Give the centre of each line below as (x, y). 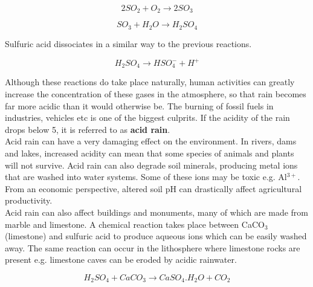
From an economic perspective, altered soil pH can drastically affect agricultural (153, 188)
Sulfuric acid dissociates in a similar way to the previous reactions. (128, 43)
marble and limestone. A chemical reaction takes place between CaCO (135, 224)
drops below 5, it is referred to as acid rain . (88, 129)
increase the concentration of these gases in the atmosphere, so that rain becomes (156, 94)
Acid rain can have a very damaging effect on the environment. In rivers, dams (151, 141)
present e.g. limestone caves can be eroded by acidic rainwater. (121, 260)
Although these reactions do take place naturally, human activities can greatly (150, 82)
